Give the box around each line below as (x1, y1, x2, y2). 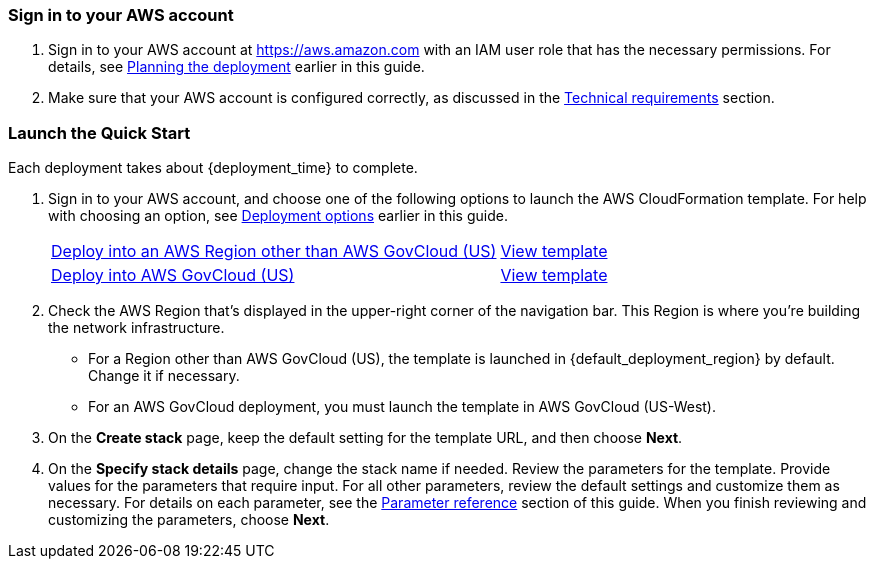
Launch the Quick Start (8, 122, 191, 143)
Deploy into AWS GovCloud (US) (51, 265, 295, 286)
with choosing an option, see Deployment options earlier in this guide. (48, 207, 508, 225)
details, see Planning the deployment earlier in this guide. (48, 58, 425, 76)
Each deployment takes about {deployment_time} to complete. (8, 159, 418, 177)
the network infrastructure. (48, 319, 225, 337)
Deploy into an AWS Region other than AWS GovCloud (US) (51, 241, 497, 262)
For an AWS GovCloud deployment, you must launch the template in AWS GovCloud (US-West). (88, 398, 717, 416)
